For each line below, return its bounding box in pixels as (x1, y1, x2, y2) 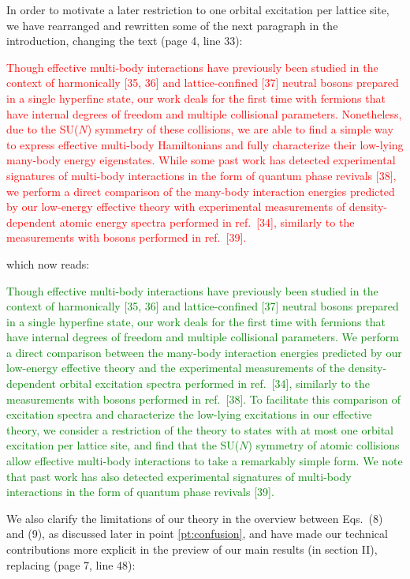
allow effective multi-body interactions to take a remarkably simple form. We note (6, 453, 403, 469)
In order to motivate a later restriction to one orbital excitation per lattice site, (6, 2, 389, 17)
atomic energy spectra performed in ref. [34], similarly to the (59, 213, 355, 230)
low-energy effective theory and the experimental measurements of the (6, 359, 345, 376)
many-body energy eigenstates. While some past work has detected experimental (6, 152, 396, 168)
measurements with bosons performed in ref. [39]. (6, 229, 247, 246)
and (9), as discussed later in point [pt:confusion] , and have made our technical (6, 525, 388, 542)
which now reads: (6, 255, 90, 272)
